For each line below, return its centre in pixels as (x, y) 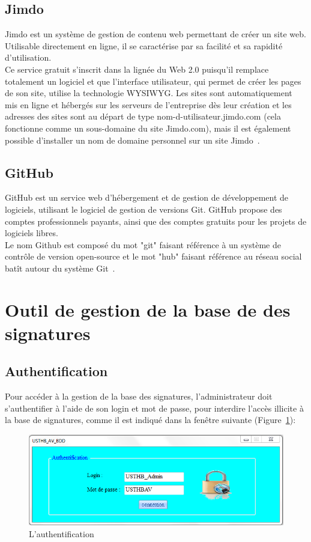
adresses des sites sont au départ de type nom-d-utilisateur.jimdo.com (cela (143, 116)
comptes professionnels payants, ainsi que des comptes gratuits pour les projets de (156, 221)
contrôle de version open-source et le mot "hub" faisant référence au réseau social (153, 256)
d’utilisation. (28, 57)
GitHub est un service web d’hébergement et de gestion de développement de (147, 197)
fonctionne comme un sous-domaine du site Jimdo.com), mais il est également (148, 128)
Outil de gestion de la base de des (148, 309)
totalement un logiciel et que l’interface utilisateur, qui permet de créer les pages (153, 81)
